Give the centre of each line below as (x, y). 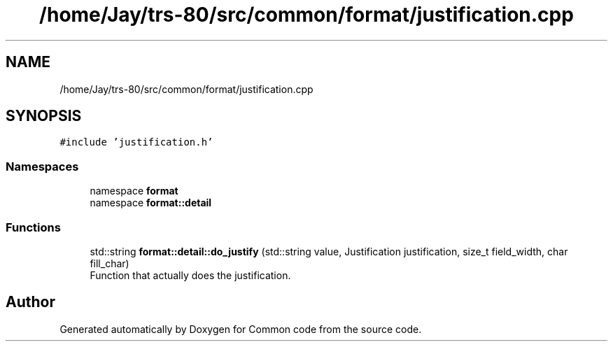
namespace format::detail (151, 203)
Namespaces (42, 166)
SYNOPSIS (44, 116)
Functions (33, 227)
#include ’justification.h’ (136, 142)
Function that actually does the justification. (190, 275)
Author (30, 302)
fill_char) (110, 263)
